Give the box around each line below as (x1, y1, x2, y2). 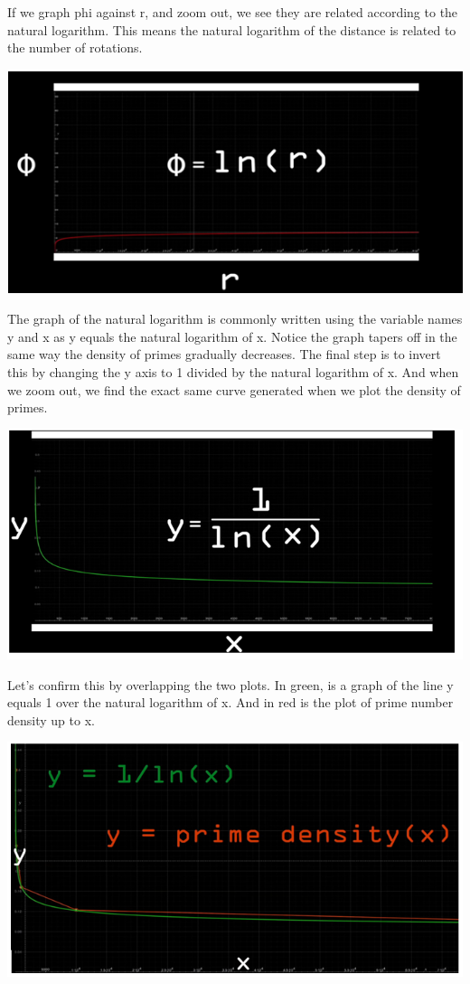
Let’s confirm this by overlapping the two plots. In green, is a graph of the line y (7, 675, 454, 694)
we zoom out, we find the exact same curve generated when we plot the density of (7, 380, 461, 399)
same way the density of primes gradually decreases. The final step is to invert (7, 345, 441, 364)
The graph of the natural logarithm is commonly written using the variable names (7, 309, 463, 328)
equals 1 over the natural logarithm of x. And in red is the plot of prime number (7, 693, 454, 712)
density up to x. (7, 710, 95, 729)
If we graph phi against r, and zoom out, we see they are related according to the (7, 3, 458, 21)
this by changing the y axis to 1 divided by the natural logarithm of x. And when (7, 363, 459, 381)
